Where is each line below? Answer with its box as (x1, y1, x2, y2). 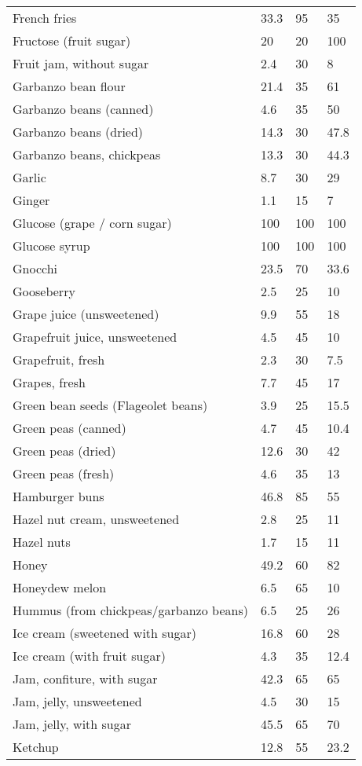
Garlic (13, 168, 46, 186)
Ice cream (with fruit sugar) (13, 647, 166, 665)
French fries (13, 9, 77, 27)
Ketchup (13, 738, 59, 756)
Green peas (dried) (13, 442, 116, 460)
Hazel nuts (13, 533, 71, 551)
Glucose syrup (13, 236, 90, 255)
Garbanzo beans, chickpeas (13, 145, 161, 163)
